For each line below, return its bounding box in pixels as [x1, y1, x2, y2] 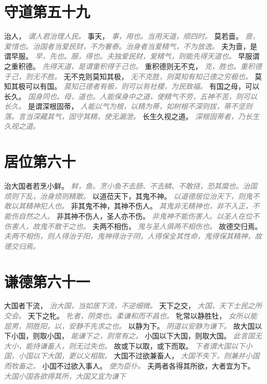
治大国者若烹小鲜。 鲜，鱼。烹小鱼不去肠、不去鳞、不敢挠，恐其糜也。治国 [4, 180, 257, 191]
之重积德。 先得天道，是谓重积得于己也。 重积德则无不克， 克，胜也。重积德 [4, 60, 262, 71]
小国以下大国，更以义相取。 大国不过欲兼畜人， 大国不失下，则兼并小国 [18, 350, 260, 361]
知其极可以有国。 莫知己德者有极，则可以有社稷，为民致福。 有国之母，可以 [4, 81, 260, 92]
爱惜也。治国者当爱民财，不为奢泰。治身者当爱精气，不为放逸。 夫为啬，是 [4, 40, 257, 51]
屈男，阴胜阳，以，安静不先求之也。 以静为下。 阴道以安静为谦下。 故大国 [4, 320, 255, 331]
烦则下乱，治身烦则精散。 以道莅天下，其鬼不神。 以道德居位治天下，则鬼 [4, 190, 253, 201]
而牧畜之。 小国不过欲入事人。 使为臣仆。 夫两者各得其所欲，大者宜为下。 [4, 360, 255, 371]
